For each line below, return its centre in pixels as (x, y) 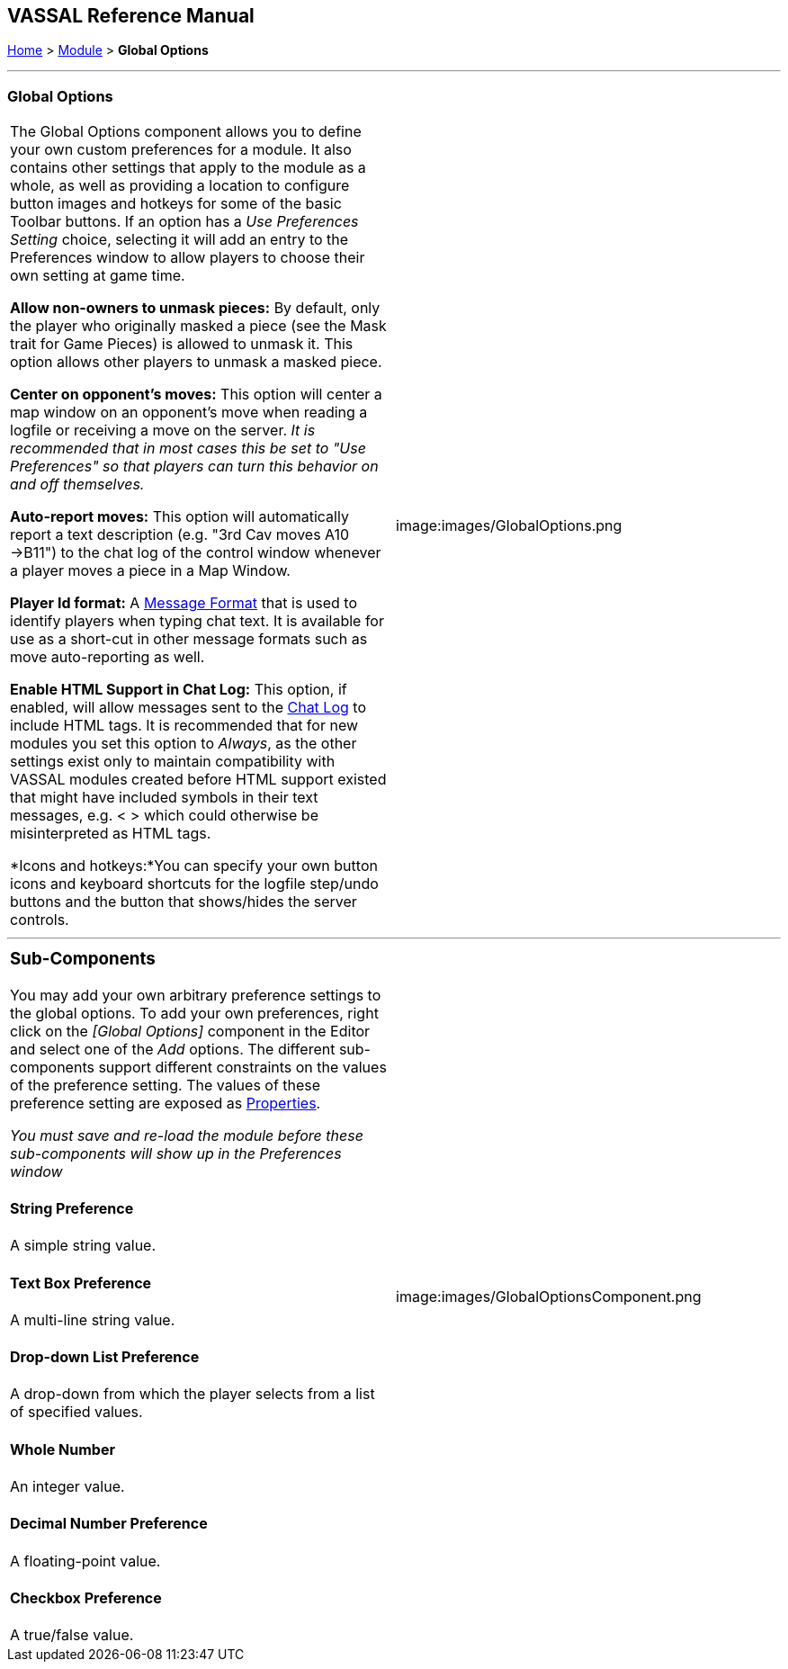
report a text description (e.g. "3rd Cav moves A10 (180, 535)
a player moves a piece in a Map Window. (150, 571)
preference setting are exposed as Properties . (166, 1103)
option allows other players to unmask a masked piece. (196, 362)
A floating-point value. (85, 1561)
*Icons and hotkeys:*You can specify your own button (194, 866)
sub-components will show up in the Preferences (176, 1153)
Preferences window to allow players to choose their (188, 258)
